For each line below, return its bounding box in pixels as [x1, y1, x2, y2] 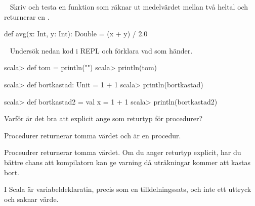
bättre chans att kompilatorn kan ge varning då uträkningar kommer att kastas [4, 157, 250, 167]
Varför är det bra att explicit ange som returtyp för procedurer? [4, 113, 203, 124]
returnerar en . [4, 11, 50, 22]
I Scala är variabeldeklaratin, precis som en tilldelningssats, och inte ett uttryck [4, 184, 251, 194]
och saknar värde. [4, 193, 59, 204]
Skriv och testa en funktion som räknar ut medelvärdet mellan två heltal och [10, 2, 248, 12]
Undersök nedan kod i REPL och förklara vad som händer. [10, 45, 193, 56]
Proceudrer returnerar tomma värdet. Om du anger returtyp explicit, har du [4, 147, 241, 158]
